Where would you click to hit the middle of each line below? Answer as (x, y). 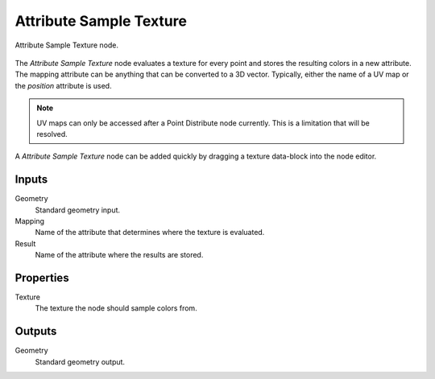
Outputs (36, 331)
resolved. (52, 134)
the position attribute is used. (63, 85)
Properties (42, 278)
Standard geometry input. (78, 210)
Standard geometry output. (80, 361)
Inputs (31, 180)
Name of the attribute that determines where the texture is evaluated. (150, 233)
